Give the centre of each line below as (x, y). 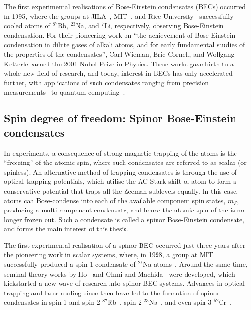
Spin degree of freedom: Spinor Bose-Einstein (120, 118)
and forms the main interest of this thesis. (66, 229)
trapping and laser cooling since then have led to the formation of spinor (112, 292)
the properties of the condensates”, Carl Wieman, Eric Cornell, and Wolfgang (119, 54)
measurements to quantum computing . (64, 92)
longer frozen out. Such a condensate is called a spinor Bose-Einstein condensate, (124, 219)
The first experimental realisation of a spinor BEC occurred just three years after (125, 245)
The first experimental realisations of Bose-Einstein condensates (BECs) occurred (125, 6)
